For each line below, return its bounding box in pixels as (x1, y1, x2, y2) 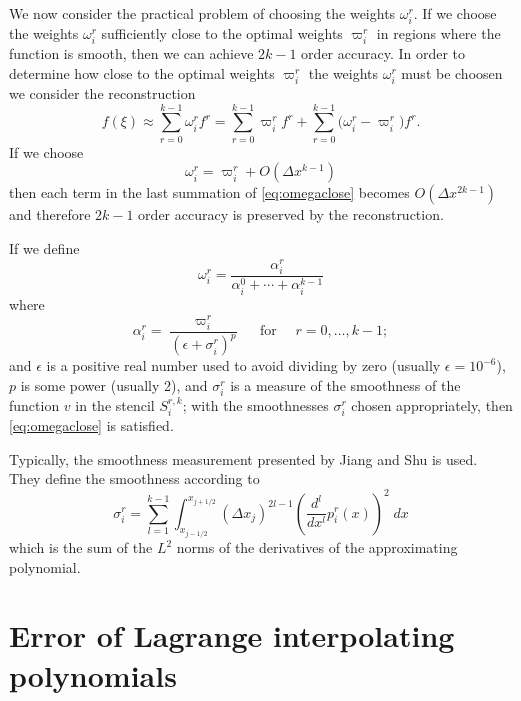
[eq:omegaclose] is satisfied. (9, 415, 174, 436)
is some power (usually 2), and (20, 374, 208, 395)
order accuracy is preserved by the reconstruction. (138, 204, 444, 225)
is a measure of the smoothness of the (230, 374, 461, 395)
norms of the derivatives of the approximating (176, 537, 458, 557)
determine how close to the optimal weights (9, 62, 275, 83)
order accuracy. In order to (301, 43, 466, 64)
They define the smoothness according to (9, 468, 260, 489)
